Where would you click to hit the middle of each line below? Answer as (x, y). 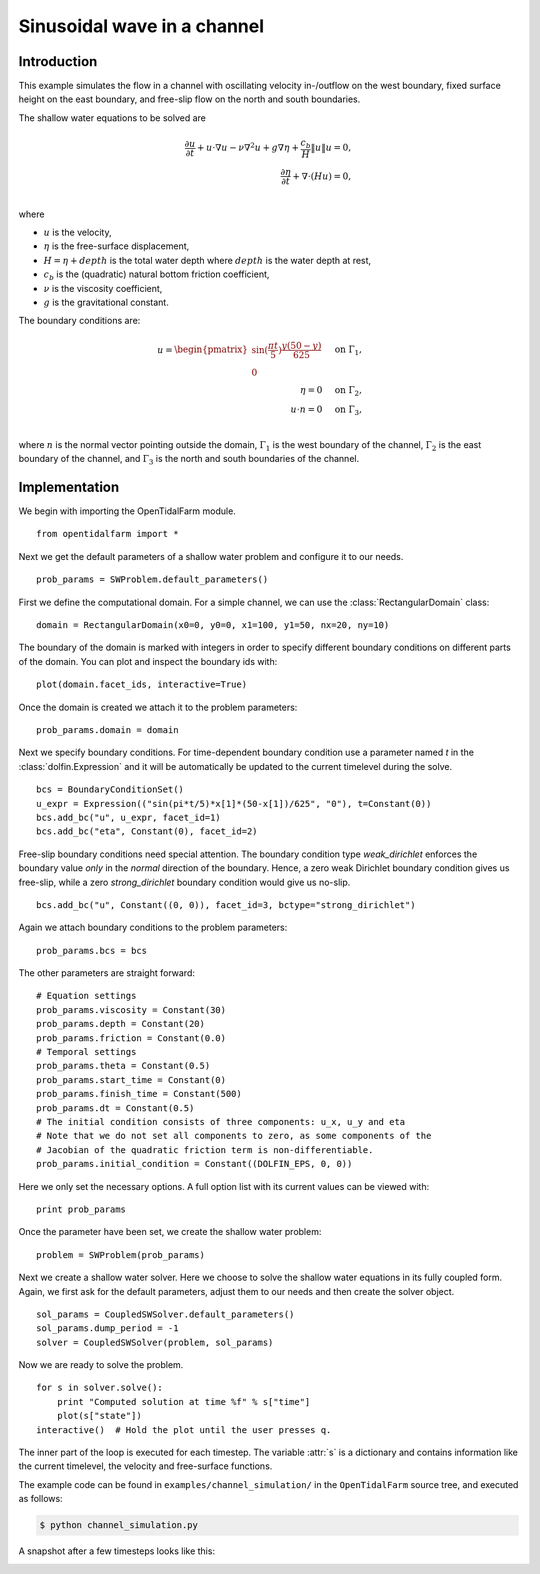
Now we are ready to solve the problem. (101, 1365)
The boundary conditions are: (79, 321)
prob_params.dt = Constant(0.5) (115, 1108)
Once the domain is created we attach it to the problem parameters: (158, 707)
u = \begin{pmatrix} (202, 349)
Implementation (69, 487)
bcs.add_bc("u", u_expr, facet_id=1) (129, 817)
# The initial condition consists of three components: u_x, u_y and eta (221, 1121)
